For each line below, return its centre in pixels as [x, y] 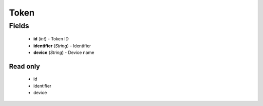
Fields [19, 26]
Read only [25, 66]
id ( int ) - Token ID [51, 39]
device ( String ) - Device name [64, 52]
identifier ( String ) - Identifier [62, 46]
